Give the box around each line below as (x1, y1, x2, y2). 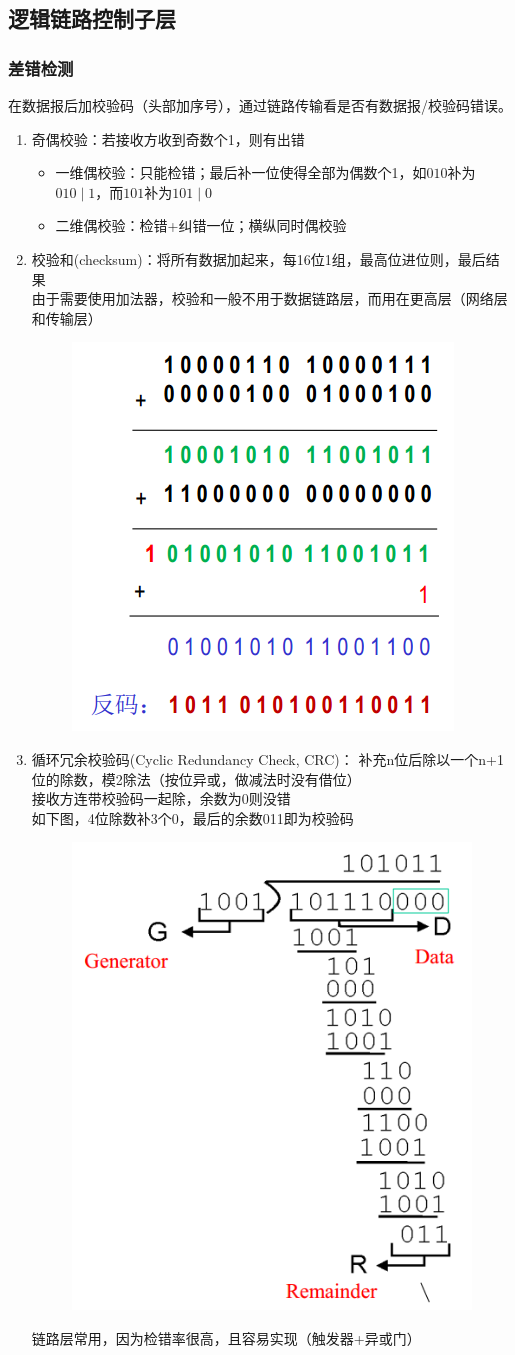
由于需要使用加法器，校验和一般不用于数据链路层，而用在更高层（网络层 (31, 288, 508, 309)
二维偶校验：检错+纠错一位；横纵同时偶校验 (55, 215, 347, 236)
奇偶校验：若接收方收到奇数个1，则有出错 (31, 128, 305, 149)
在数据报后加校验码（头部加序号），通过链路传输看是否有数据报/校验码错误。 (8, 95, 512, 115)
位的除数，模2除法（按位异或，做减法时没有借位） (31, 768, 361, 789)
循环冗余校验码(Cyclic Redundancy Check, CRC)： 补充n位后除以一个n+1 (31, 748, 504, 769)
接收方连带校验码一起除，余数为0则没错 (31, 788, 291, 809)
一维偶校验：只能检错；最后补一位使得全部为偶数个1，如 (55, 162, 427, 183)
